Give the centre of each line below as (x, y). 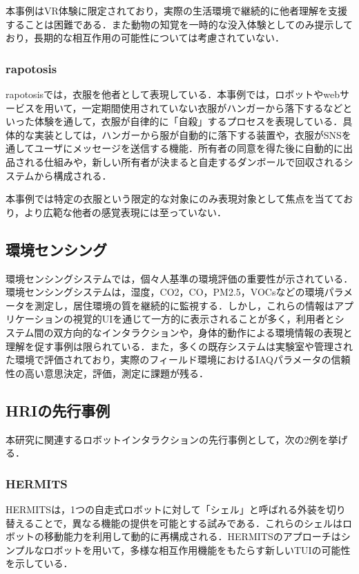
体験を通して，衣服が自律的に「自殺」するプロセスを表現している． (188, 121)
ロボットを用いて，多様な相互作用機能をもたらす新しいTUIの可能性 (197, 549)
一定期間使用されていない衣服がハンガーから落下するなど (212, 107)
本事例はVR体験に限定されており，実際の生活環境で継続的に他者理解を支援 (176, 10)
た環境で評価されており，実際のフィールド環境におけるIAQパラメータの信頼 (178, 360)
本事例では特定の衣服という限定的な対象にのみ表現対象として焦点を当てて (175, 199)
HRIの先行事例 (58, 410)
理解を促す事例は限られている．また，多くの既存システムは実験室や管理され (179, 346)
